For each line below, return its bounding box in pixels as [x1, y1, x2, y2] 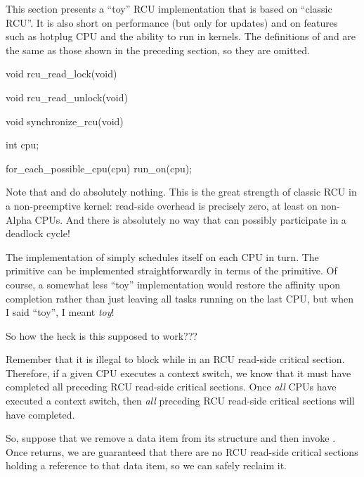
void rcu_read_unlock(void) [6, 89, 128, 104]
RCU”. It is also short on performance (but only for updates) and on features [6, 15, 338, 30]
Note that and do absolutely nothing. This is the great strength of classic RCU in [6, 184, 357, 199]
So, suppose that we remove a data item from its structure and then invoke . [6, 431, 336, 445]
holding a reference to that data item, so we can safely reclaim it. [6, 458, 287, 473]
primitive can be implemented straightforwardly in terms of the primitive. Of [6, 263, 337, 278]
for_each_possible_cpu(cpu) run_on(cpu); [6, 160, 193, 175]
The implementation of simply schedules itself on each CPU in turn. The [6, 249, 319, 264]
